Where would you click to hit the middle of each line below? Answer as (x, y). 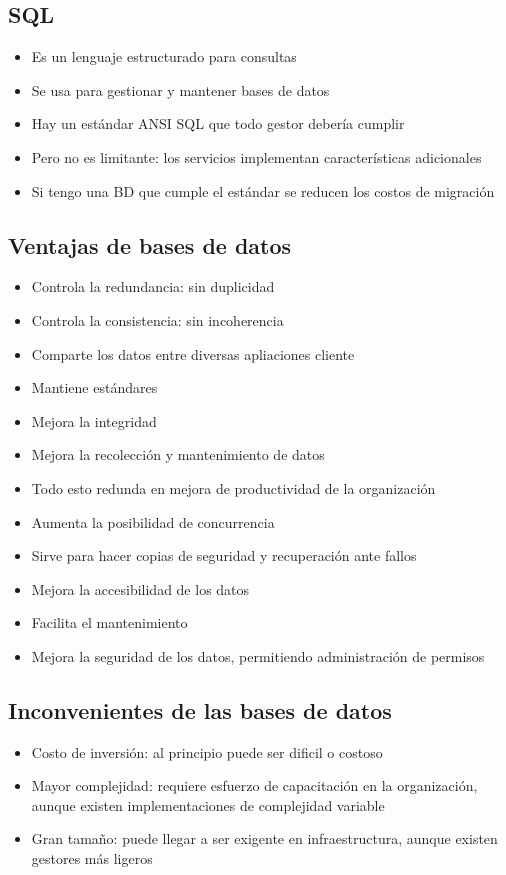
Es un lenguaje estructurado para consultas (164, 56)
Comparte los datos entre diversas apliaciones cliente (193, 353)
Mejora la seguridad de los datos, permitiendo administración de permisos (258, 655)
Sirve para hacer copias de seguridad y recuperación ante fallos (224, 555)
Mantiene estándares (94, 387)
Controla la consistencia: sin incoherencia (157, 319)
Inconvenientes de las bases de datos (200, 709)
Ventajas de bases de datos (150, 244)
